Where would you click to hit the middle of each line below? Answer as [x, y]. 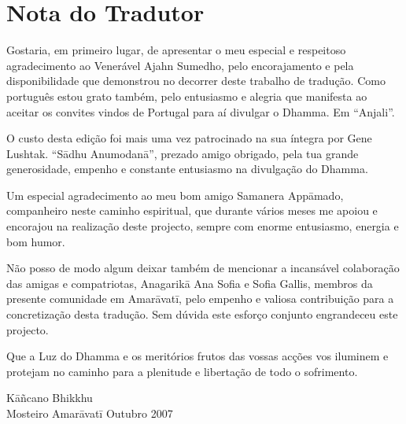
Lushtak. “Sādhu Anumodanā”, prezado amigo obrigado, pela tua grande [183, 153]
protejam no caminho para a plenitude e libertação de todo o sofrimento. [182, 371]
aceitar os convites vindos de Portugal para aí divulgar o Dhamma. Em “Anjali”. [201, 111]
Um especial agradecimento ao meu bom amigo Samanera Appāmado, [175, 195]
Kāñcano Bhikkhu [50, 398]
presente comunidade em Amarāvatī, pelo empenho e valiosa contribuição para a [200, 299]
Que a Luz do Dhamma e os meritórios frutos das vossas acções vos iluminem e [197, 356]
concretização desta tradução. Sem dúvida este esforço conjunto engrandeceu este [202, 314]
